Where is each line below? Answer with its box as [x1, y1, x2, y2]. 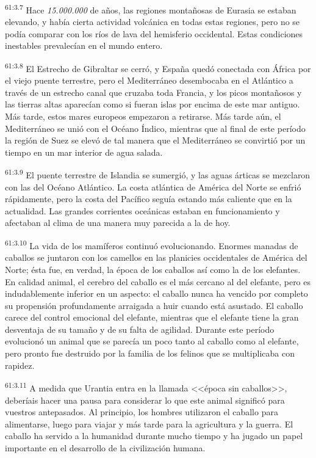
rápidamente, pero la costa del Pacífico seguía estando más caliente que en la [5, 192, 292, 205]
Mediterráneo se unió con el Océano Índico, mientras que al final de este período [5, 122, 306, 134]
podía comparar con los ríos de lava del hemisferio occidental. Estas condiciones [5, 27, 303, 40]
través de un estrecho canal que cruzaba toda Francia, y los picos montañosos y [5, 85, 302, 98]
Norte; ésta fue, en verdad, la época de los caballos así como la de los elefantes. [5, 263, 301, 275]
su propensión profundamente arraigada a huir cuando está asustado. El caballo [5, 299, 303, 311]
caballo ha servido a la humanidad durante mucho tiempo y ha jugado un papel [5, 429, 303, 442]
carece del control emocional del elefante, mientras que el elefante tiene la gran [5, 311, 299, 324]
